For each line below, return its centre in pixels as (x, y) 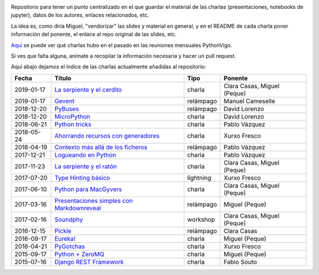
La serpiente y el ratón (86, 166)
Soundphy (69, 220)
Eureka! (65, 238)
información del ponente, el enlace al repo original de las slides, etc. (94, 34)
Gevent (64, 101)
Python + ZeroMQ (79, 254)
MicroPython (72, 116)
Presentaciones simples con (93, 201)
